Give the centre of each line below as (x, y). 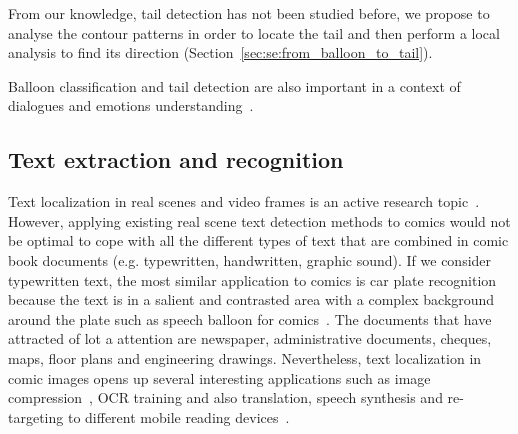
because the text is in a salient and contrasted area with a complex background (251, 299)
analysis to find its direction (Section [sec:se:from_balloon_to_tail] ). (220, 52)
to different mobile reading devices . (178, 416)
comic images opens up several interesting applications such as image (219, 377)
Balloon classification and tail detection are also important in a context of (234, 85)
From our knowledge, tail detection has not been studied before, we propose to (249, 13)
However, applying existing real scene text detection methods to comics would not (259, 220)
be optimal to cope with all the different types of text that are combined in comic (258, 240)
